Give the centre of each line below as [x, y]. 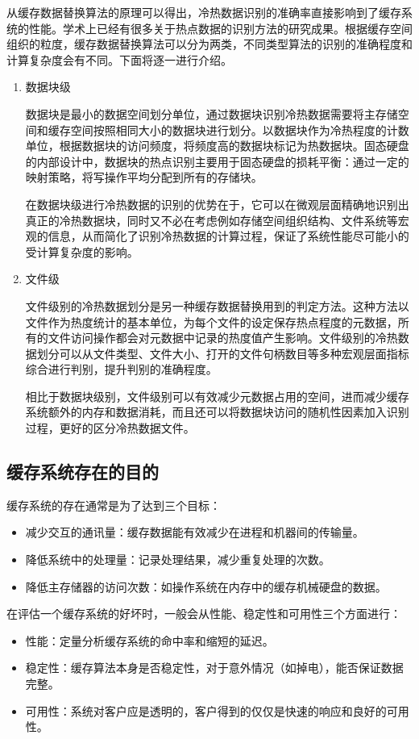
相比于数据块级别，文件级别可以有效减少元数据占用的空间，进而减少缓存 [217, 396]
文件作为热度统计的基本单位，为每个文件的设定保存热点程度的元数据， [212, 321]
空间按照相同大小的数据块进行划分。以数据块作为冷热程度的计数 [240, 129]
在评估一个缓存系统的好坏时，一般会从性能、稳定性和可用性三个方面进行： [204, 614]
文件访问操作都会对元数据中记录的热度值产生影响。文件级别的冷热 [223, 338]
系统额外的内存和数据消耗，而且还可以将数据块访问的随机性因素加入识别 [217, 412]
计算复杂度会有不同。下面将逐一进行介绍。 [119, 59]
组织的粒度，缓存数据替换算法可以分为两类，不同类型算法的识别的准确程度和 [209, 44]
